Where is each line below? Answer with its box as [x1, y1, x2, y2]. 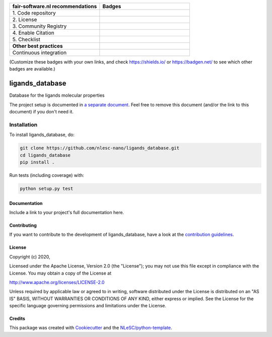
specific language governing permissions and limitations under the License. [9, 303, 166, 309]
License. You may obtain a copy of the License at [9, 270, 112, 276]
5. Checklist [12, 36, 40, 43]
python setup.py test [20, 185, 74, 191]
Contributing [9, 222, 37, 228]
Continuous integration [12, 49, 67, 56]
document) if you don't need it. [9, 109, 74, 115]
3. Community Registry [12, 23, 67, 30]
